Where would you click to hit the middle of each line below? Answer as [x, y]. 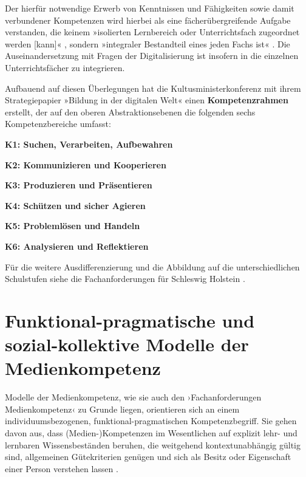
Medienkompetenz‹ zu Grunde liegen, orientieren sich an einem [122, 409]
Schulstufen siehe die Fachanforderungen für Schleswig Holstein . [125, 279]
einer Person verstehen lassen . [62, 468]
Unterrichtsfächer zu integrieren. [65, 67]
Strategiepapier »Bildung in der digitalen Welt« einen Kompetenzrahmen [147, 100]
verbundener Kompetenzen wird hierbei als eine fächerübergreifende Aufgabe [148, 20]
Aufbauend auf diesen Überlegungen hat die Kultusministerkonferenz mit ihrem [153, 88]
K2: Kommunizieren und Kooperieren [86, 164]
